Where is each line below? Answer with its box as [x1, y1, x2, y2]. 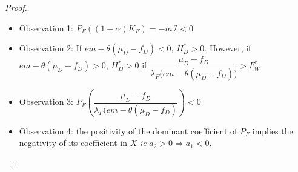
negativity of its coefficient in [19, 136, 127, 149]
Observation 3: [19, 95, 73, 108]
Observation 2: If [19, 42, 82, 55]
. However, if [204, 42, 251, 55]
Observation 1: [19, 21, 73, 34]
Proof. [5, 1, 27, 13]
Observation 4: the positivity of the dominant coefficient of [19, 124, 237, 137]
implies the [252, 124, 293, 137]
